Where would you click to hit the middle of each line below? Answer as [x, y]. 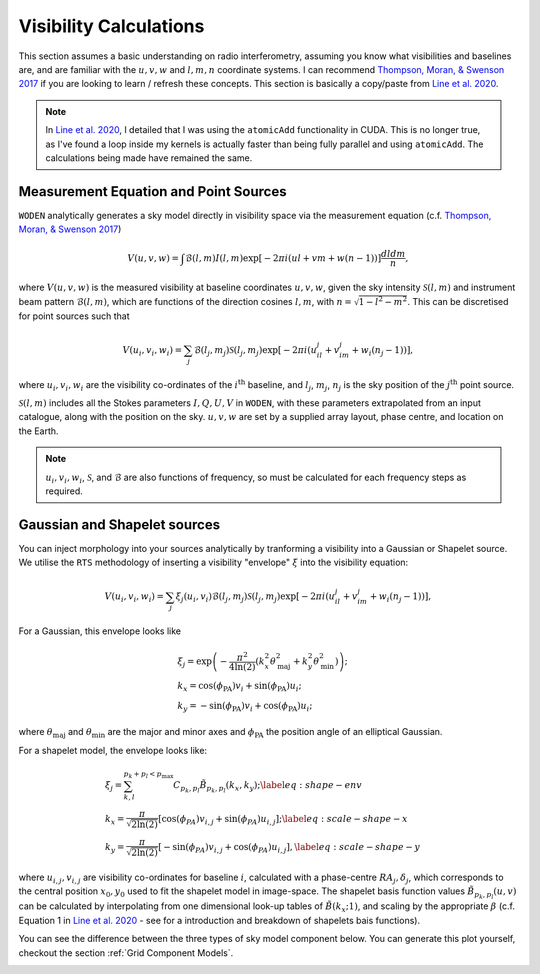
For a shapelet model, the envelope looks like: [113, 750]
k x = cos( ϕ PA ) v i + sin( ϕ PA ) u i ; [239, 687]
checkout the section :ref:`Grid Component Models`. [126, 952]
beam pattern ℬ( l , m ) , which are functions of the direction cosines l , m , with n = [185, 301]
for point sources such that [74, 316]
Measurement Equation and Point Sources [152, 191]
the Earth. [38, 431]
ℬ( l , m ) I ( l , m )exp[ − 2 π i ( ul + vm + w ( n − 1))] [283, 258]
